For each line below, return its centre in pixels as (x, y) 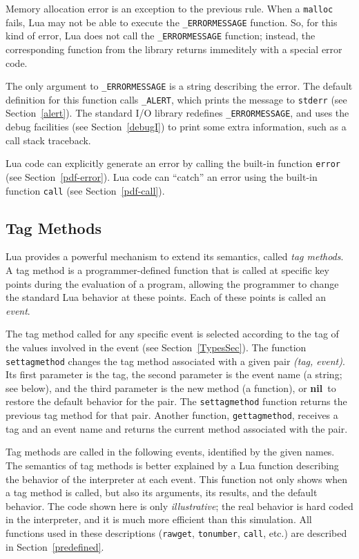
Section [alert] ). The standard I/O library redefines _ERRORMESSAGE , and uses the (177, 113)
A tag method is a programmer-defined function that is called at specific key (167, 270)
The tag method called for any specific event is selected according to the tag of (172, 334)
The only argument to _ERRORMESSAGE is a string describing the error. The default (179, 86)
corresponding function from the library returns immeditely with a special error (174, 49)
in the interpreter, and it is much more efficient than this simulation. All (159, 519)
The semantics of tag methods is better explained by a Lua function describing (172, 465)
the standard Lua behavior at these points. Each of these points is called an (166, 297)
